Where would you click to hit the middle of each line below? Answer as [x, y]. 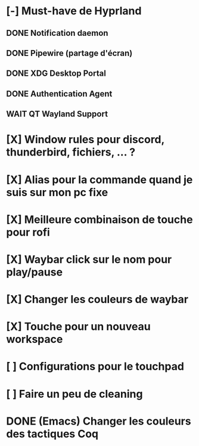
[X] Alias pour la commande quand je [99, 179]
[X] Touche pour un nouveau [78, 327]
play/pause [35, 272]
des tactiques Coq [52, 434]
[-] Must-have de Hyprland [74, 11]
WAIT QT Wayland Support [57, 114]
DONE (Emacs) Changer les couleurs [99, 421]
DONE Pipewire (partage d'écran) [69, 53]
